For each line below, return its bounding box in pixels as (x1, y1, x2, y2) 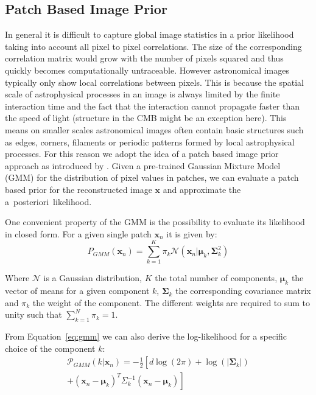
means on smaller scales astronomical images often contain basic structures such (5, 123, 304, 136)
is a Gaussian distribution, (43, 271, 142, 284)
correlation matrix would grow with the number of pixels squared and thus (5, 52, 284, 65)
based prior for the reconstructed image (5, 183, 152, 195)
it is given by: (166, 227, 217, 240)
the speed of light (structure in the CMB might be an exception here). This (5, 111, 287, 124)
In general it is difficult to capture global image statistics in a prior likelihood (5, 28, 294, 41)
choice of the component (5, 341, 96, 354)
